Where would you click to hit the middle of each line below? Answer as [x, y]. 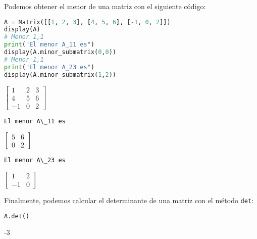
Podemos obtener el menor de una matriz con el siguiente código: [105, 6]
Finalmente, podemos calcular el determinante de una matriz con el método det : [129, 200]
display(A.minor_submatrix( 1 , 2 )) [60, 75]
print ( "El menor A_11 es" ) [49, 45]
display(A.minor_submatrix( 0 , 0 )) [60, 52]
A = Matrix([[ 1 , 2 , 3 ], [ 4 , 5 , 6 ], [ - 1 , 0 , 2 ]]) [87, 22]
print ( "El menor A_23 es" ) [49, 67]
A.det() [17, 216]
